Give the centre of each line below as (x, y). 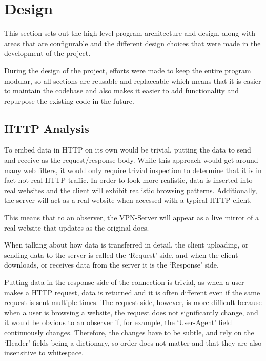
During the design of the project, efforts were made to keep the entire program (128, 70)
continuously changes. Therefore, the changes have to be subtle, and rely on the (129, 332)
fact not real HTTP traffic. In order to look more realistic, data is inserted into (128, 180)
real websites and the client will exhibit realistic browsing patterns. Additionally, (131, 190)
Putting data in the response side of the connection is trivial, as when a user (124, 282)
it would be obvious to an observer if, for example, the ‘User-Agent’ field (118, 322)
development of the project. (47, 53)
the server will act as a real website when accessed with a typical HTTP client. (128, 200)
